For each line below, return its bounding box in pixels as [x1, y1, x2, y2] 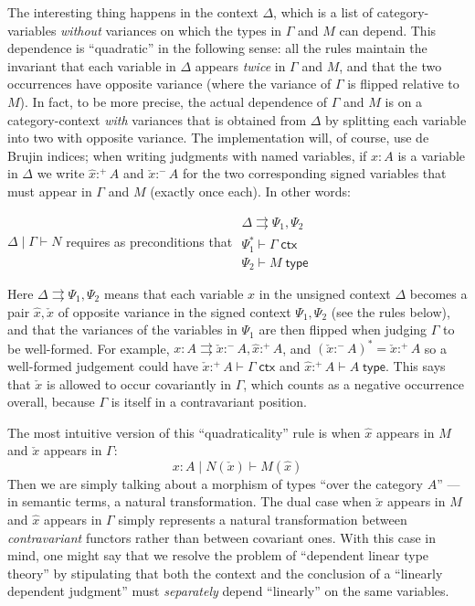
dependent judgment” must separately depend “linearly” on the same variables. [7, 581, 449, 601]
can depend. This [339, 20, 437, 39]
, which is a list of [273, 3, 374, 21]
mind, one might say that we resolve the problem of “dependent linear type [7, 546, 429, 565]
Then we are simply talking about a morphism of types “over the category [7, 473, 423, 493]
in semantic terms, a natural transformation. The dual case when [7, 492, 372, 511]
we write [37, 164, 85, 183]
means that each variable [103, 284, 244, 303]
